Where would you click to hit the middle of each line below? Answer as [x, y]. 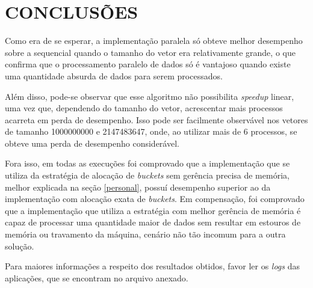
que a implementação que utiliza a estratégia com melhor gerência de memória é [153, 210]
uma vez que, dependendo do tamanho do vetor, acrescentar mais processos [144, 108]
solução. [20, 246]
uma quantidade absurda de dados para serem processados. [114, 75]
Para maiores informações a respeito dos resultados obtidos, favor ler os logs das [153, 266]
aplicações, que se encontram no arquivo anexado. [97, 277]
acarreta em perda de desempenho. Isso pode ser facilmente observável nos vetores [156, 119]
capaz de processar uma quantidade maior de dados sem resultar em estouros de [153, 222]
